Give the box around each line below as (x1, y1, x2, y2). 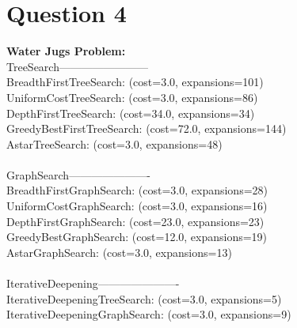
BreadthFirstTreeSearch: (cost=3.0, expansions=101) (6, 74, 264, 90)
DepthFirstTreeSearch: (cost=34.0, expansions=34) (6, 104, 255, 121)
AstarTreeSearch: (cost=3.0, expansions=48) (6, 135, 223, 152)
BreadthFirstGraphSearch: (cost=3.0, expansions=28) (6, 182, 268, 198)
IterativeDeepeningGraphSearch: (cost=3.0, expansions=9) (6, 306, 291, 322)
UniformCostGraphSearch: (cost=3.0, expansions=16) (6, 198, 268, 214)
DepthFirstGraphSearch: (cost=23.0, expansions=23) (6, 213, 265, 229)
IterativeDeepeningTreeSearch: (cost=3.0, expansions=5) (6, 290, 282, 307)
